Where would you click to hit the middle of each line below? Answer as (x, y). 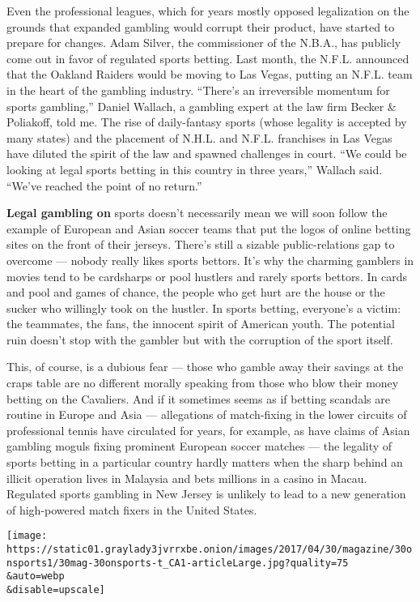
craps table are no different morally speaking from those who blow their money (203, 383)
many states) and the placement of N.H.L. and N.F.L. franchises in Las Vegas (199, 137)
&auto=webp (36, 576)
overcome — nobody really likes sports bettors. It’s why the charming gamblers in (210, 260)
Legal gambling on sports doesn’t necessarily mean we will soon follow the (197, 213)
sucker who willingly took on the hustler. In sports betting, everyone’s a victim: (204, 307)
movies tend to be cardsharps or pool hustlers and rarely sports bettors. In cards (207, 276)
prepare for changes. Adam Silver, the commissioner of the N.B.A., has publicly (204, 43)
